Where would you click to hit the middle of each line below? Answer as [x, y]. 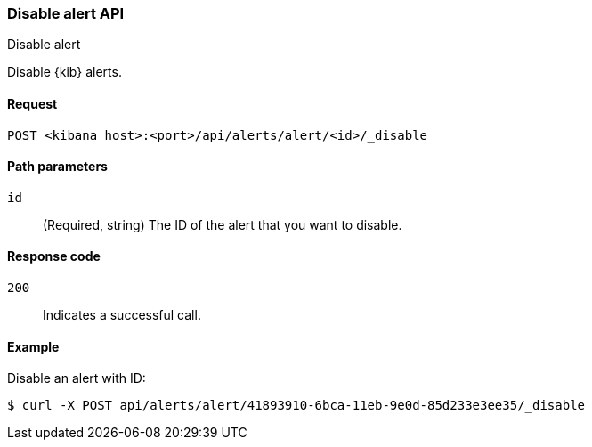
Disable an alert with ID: [77, 378]
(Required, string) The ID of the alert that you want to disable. [223, 224]
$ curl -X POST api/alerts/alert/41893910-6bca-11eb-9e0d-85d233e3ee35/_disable [296, 406]
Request [32, 103]
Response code [54, 256]
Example [33, 346]
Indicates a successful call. [122, 315]
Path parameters [57, 167]
